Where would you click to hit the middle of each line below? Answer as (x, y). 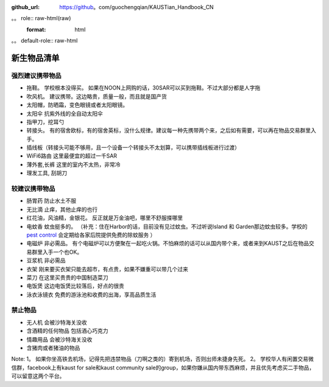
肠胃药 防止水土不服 (51, 201)
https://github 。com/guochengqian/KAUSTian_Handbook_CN (136, 7)
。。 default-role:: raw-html (44, 41)
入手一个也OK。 (62, 252)
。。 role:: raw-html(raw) (41, 18)
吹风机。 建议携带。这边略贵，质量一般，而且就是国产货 (97, 96)
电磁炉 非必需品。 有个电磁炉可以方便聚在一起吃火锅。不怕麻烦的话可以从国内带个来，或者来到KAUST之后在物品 (168, 243)
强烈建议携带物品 (36, 75)
